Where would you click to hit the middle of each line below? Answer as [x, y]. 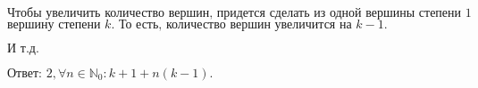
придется [241, 13]
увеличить [73, 13]
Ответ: [25, 74]
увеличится [305, 25]
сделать [289, 13]
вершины [390, 13]
